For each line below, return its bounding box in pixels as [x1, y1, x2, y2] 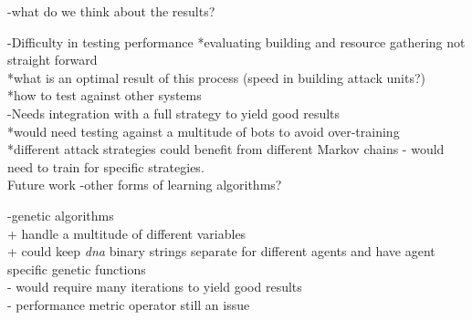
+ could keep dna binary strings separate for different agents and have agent [7, 242, 435, 261]
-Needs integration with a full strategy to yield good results [7, 103, 341, 122]
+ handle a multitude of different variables [7, 223, 246, 243]
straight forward [7, 50, 98, 69]
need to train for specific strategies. [7, 157, 205, 176]
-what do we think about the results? [7, 2, 215, 20]
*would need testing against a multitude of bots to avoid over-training [7, 121, 400, 140]
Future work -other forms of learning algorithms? [7, 175, 282, 194]
